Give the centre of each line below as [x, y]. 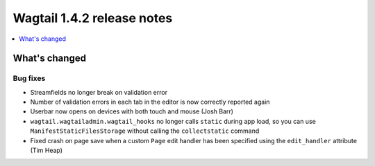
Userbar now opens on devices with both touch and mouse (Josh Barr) [132, 111]
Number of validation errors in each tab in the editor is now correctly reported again [150, 102]
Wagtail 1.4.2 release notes [93, 18]
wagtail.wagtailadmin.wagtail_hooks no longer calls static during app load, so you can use [173, 121]
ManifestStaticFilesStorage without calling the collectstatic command [145, 131]
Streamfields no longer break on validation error [99, 92]
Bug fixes [29, 78]
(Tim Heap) [46, 150]
